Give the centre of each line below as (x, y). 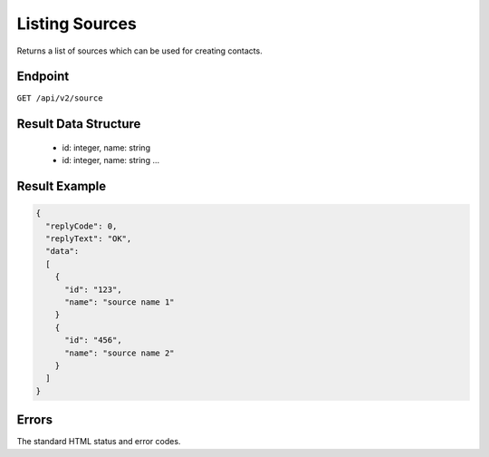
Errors (35, 420)
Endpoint (43, 77)
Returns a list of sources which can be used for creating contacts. (139, 51)
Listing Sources (77, 24)
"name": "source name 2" (120, 353)
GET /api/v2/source (60, 98)
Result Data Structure (79, 124)
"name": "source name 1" (120, 302)
